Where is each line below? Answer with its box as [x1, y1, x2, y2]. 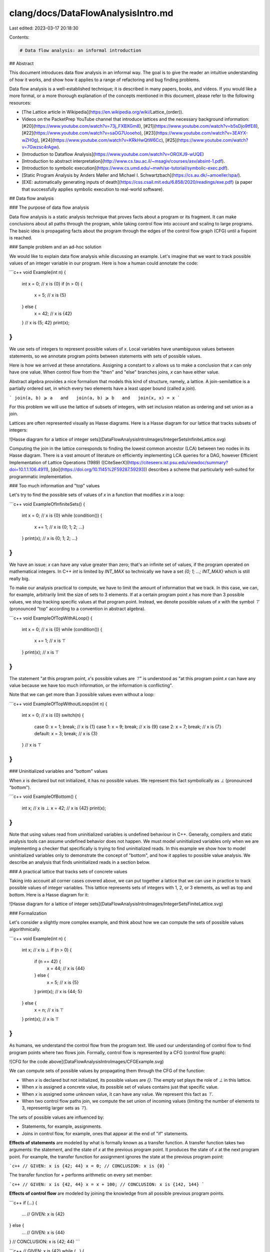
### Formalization [9, 910, 47, 916]
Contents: [9, 34, 29, 40]
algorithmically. [9, 926, 41, 932]
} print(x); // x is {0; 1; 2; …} [21, 535, 78, 541]
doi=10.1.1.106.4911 [9, 466, 47, 473]
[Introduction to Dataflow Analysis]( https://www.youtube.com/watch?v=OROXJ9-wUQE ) [21, 151, 204, 157]
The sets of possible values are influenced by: [9, 1114, 104, 1120]
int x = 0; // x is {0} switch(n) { [21, 712, 84, 718]
